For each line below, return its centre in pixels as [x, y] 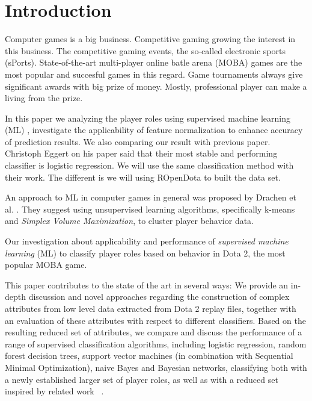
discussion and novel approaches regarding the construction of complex [159, 297]
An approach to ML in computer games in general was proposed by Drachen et [151, 197]
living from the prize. [44, 98]
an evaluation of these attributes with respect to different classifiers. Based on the [155, 320]
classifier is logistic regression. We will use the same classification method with [149, 165]
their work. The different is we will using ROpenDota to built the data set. [143, 177]
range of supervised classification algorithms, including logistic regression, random [156, 343]
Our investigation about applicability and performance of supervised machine [147, 241]
